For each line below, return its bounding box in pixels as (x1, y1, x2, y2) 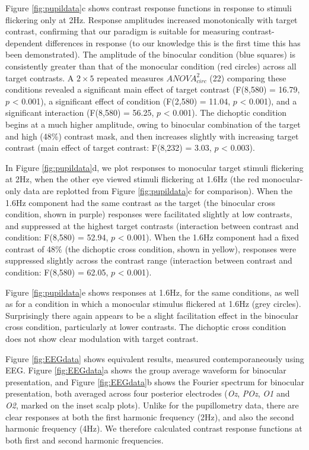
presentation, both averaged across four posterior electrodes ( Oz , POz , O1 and (5, 387, 290, 400)
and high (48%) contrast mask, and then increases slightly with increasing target (5, 129, 299, 142)
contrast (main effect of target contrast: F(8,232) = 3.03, (5, 141, 212, 154)
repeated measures (97, 71, 164, 84)
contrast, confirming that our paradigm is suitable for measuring (5, 25, 240, 37)
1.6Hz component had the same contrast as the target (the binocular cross (5, 196, 276, 208)
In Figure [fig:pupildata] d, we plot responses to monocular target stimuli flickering (5, 161, 304, 173)
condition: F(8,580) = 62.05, (5, 266, 109, 278)
